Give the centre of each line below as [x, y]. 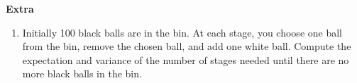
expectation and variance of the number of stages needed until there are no [186, 59]
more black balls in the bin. [82, 74]
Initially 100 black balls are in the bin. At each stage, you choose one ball [182, 32]
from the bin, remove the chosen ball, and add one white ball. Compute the [187, 46]
